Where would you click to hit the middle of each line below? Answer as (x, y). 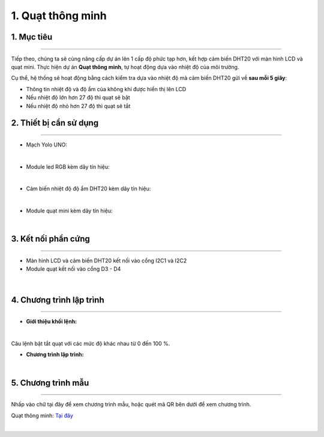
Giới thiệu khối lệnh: (52, 322)
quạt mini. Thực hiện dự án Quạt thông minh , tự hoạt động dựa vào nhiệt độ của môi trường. (125, 67)
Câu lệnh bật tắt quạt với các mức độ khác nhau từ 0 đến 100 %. (91, 344)
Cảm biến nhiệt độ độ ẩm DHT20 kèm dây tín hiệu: (88, 188)
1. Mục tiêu (32, 37)
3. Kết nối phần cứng (50, 239)
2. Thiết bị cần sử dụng (55, 123)
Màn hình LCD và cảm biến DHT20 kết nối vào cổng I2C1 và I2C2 (106, 261)
